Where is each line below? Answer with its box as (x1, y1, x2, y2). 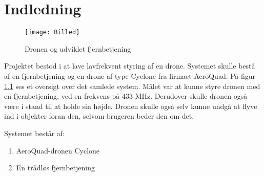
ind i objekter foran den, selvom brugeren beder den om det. (4, 111, 194, 121)
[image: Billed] (25, 29, 80, 36)
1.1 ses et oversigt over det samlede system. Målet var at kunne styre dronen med (4, 80, 260, 91)
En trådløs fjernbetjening (16, 162, 95, 173)
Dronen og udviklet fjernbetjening (25, 43, 131, 54)
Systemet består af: (4, 127, 65, 138)
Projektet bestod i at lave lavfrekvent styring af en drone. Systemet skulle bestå (4, 60, 255, 71)
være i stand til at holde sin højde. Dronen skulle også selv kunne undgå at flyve (4, 100, 257, 111)
